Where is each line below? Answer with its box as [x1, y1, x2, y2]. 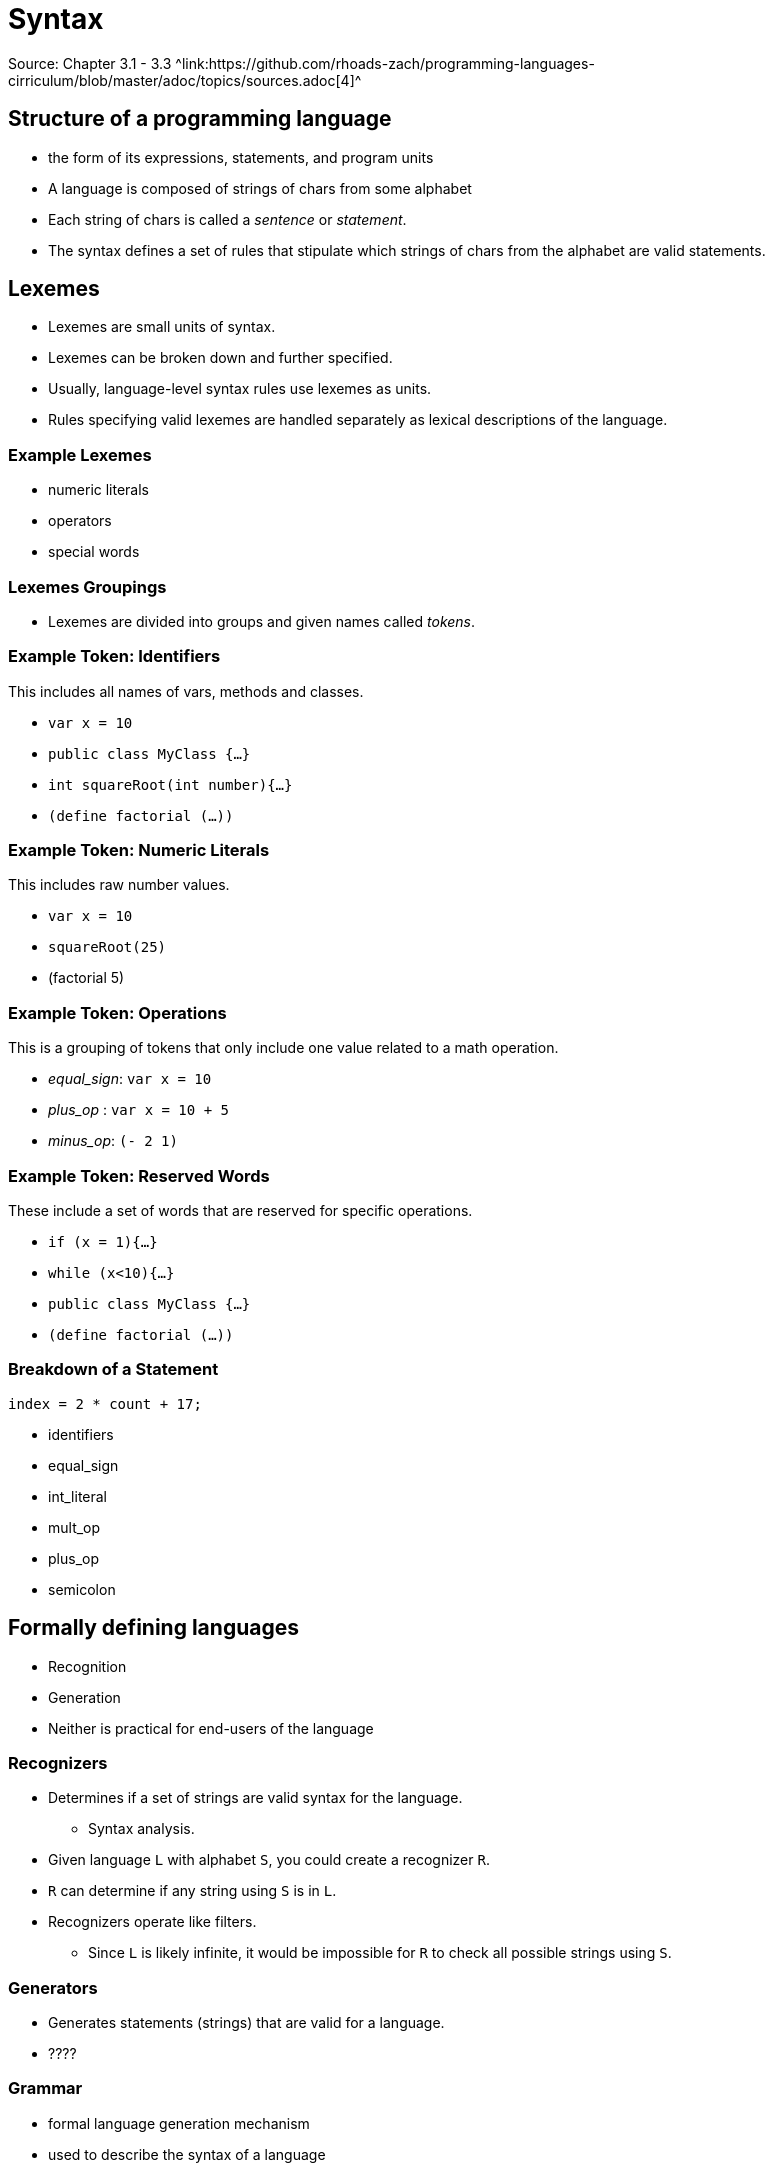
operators [48, 512, 112, 530]
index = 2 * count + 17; [8, 1395, 202, 1412]
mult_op [48, 1518, 101, 1536]
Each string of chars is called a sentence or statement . [48, 210, 407, 228]
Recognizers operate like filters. [48, 1913, 257, 1931]
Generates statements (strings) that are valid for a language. [48, 2014, 445, 2032]
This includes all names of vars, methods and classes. [8, 682, 364, 700]
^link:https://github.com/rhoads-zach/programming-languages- [175, 54, 595, 72]
